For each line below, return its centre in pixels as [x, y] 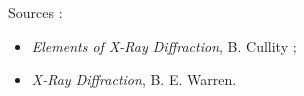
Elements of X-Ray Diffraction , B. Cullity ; [164, 45]
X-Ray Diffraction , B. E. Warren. [134, 79]
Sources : [35, 12]
